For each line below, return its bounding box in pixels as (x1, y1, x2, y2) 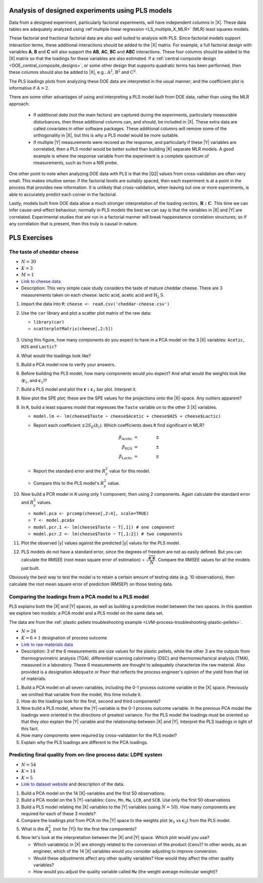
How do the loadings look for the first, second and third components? (21, 698, 161, 704)
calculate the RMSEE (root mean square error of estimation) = (21, 557, 145, 563)
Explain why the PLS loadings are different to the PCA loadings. (21, 739, 149, 745)
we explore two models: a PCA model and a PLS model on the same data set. (9, 610, 164, 616)
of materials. (21, 676, 46, 682)
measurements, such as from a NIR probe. (33, 160, 118, 165)
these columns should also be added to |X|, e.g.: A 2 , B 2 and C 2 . (9, 69, 137, 75)
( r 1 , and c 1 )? (21, 377, 47, 384)
